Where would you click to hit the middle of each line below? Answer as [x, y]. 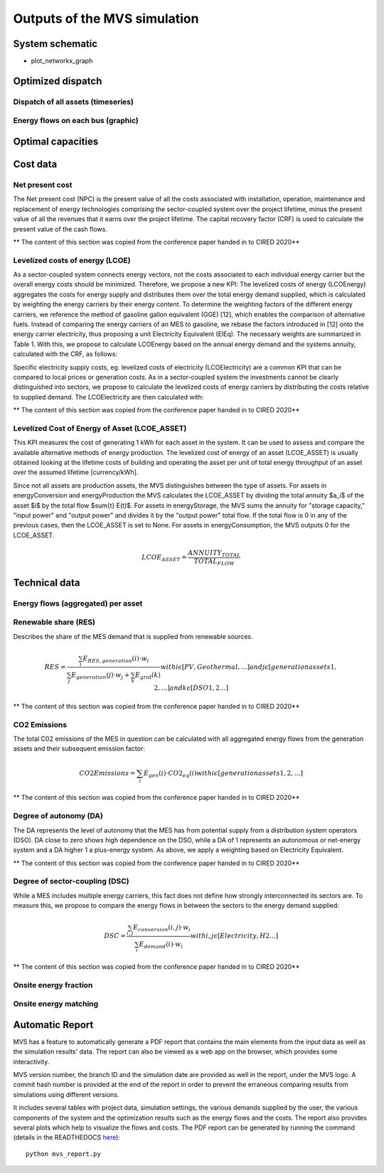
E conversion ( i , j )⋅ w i [162, 928]
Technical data [47, 583]
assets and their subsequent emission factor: [79, 749]
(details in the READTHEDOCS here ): [67, 1137]
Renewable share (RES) [54, 622]
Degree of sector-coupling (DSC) [71, 882]
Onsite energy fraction [53, 985]
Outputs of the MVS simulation [106, 18]
